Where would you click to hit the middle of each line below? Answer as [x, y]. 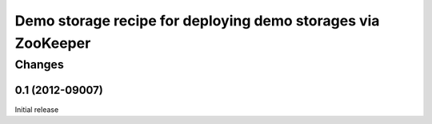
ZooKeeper [53, 43]
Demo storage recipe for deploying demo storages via [197, 21]
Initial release [37, 109]
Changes [39, 64]
